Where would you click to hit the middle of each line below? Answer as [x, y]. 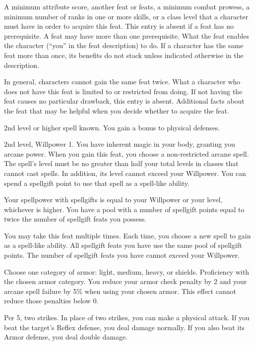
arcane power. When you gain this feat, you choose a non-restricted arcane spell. [127, 153]
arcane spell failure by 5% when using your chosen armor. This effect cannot [120, 291]
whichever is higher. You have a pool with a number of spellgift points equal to [124, 209]
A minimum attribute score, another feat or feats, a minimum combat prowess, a [127, 6]
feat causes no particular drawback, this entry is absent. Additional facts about [124, 101]
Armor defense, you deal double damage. [66, 337]
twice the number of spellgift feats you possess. [75, 219]
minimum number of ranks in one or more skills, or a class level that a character [126, 16]
